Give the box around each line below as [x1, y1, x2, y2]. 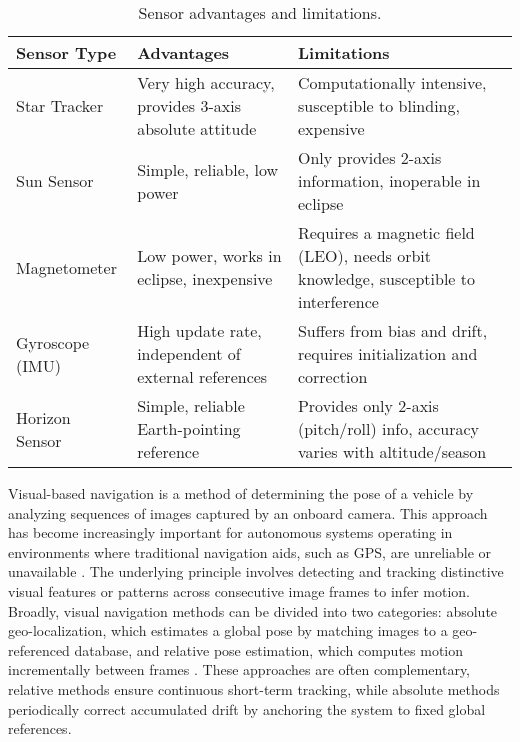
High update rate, [137, 319, 262, 342]
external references [137, 365, 268, 388]
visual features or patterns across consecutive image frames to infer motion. [8, 580, 470, 601]
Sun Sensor [16, 169, 94, 192]
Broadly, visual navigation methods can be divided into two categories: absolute [8, 600, 498, 621]
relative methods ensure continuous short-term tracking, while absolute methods [8, 678, 500, 699]
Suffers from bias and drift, [297, 319, 488, 342]
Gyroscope [16, 330, 90, 354]
